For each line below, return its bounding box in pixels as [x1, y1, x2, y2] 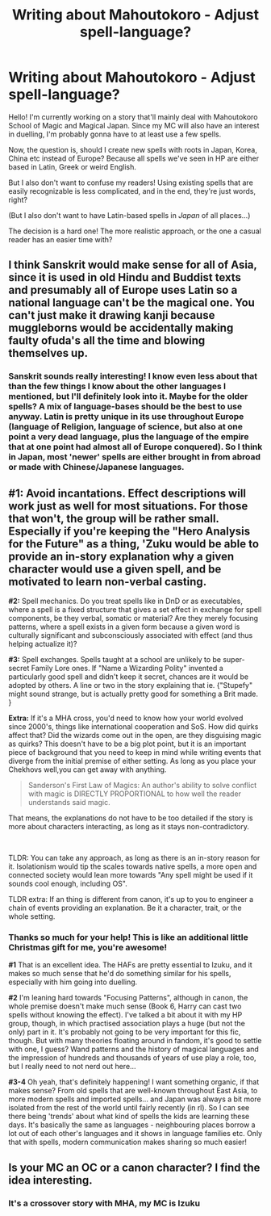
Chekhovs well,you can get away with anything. [8, 765, 167, 774]
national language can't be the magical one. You [8, 296, 256, 310]
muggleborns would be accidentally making [8, 321, 234, 335]
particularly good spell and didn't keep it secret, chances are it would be [8, 672, 248, 681]
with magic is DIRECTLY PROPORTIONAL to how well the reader [27, 789, 242, 799]
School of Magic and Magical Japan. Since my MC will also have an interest [8, 120, 260, 130]
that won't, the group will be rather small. [8, 511, 219, 526]
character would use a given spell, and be [8, 562, 222, 576]
